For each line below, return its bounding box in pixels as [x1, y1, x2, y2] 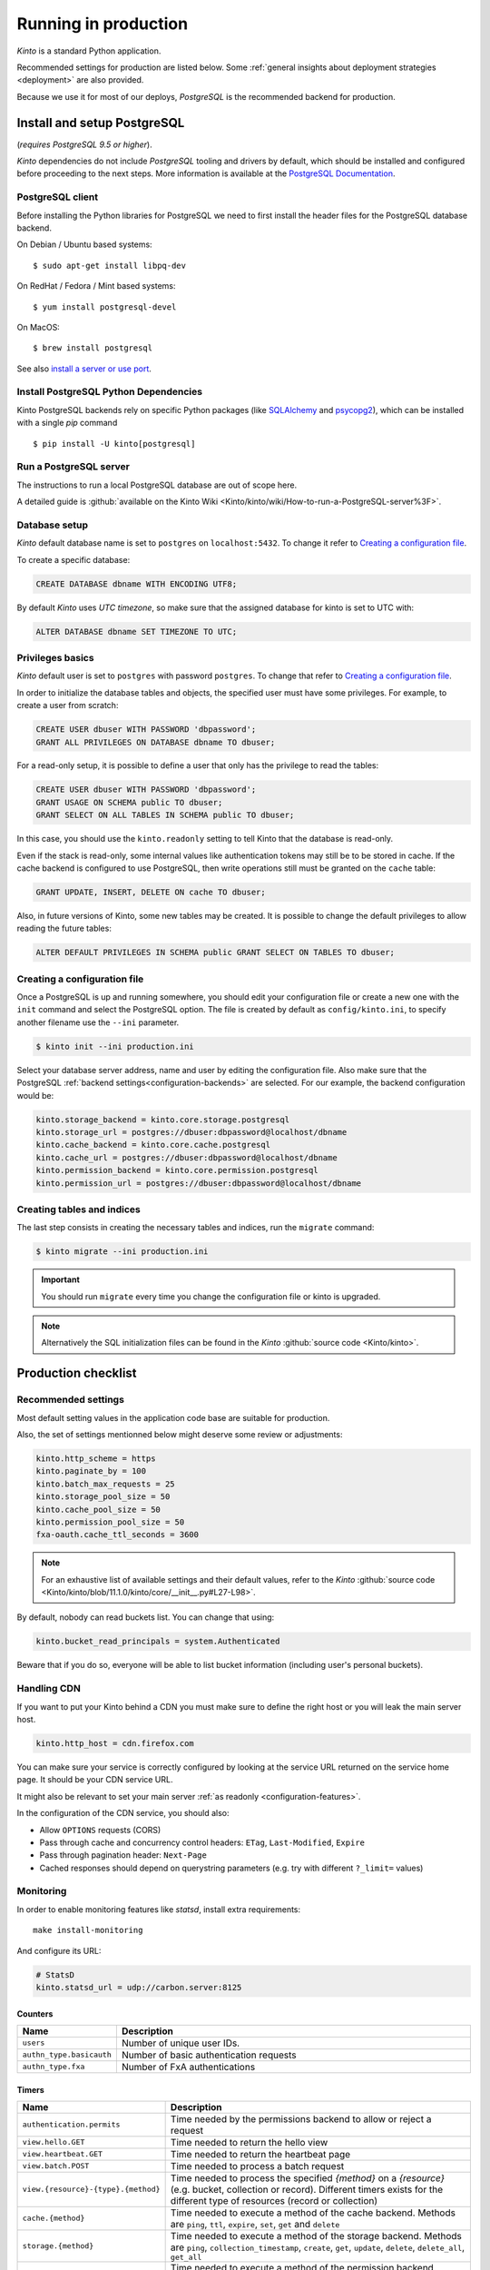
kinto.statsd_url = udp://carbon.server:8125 [35, 1982, 242, 1992]
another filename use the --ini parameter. [16, 1017, 180, 1028]
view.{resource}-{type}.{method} [22, 2185, 161, 2195]
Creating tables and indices [16, 1203, 141, 1216]
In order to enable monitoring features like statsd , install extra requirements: [16, 1903, 301, 1915]
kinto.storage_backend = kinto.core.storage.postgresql [35, 1114, 290, 1125]
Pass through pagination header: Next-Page [39, 1850, 208, 1860]
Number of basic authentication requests [121, 2048, 297, 2061]
